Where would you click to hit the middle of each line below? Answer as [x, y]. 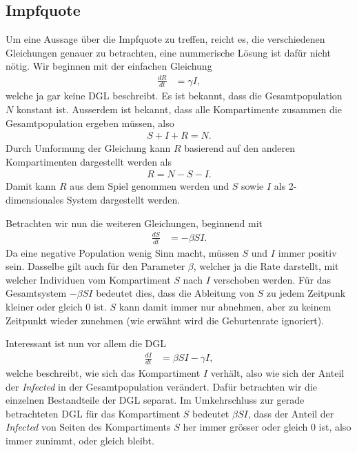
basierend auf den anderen [239, 148]
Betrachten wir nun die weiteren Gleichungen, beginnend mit [134, 223]
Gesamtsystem [36, 293]
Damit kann [31, 186]
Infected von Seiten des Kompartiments [88, 427]
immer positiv [307, 252]
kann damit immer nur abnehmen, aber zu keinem [225, 306]
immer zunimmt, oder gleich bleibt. [80, 441]
